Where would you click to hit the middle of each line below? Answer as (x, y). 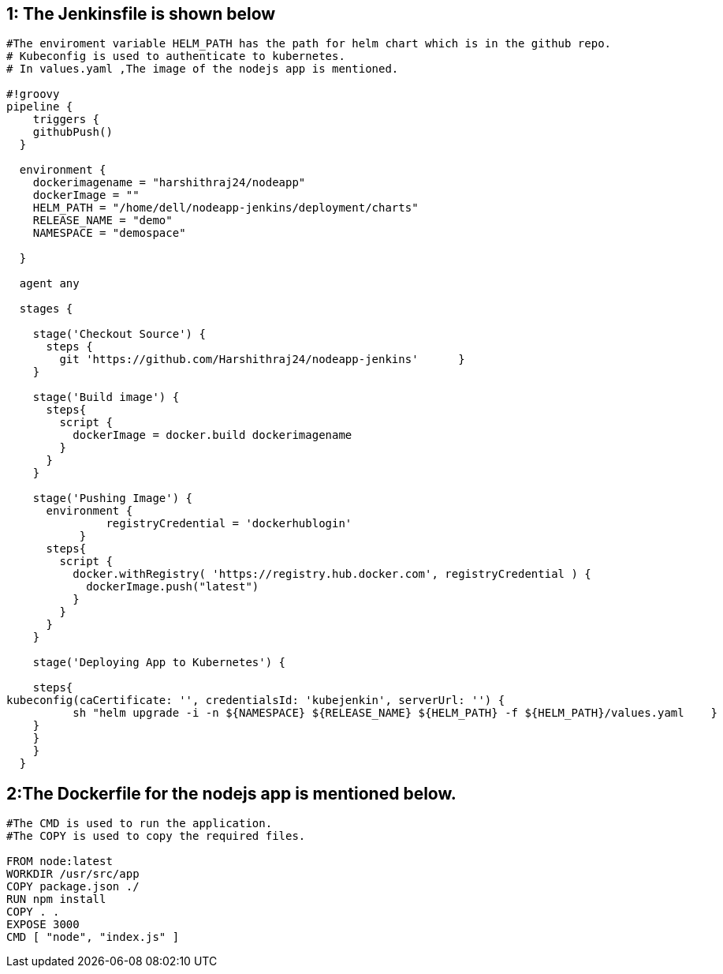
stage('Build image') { (106, 397)
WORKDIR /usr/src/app (73, 874)
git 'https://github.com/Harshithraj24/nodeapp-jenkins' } (262, 360)
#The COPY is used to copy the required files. (156, 836)
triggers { (66, 120)
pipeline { (40, 107)
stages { (46, 309)
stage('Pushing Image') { (113, 498)
